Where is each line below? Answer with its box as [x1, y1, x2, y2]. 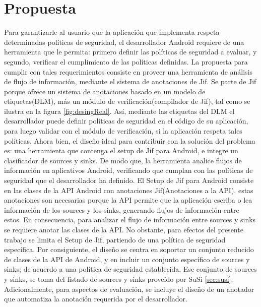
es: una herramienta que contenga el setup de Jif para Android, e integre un [4, 145, 238, 156]
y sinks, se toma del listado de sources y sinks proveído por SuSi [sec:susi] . [4, 273, 233, 284]
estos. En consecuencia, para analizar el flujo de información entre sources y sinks [4, 214, 256, 225]
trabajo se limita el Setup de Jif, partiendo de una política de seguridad [4, 234, 226, 244]
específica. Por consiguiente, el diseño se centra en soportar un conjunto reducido [4, 244, 254, 255]
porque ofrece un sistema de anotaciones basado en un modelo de [4, 86, 206, 96]
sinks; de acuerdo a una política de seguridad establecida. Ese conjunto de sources [4, 264, 257, 274]
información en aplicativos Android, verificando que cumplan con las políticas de [4, 165, 253, 175]
